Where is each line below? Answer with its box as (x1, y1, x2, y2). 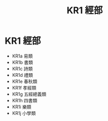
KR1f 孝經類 (12, 84, 37, 90)
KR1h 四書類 (12, 97, 38, 103)
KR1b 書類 (12, 59, 33, 65)
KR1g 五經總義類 (12, 91, 47, 97)
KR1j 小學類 (12, 110, 36, 116)
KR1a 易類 (12, 53, 33, 59)
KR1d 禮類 (12, 72, 33, 78)
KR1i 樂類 (12, 104, 31, 110)
